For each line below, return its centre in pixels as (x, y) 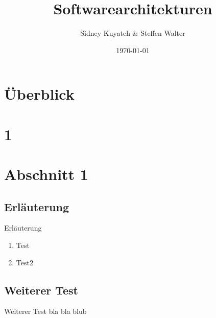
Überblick (39, 94)
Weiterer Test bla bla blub (45, 311)
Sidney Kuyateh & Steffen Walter (133, 33)
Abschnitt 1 (46, 174)
